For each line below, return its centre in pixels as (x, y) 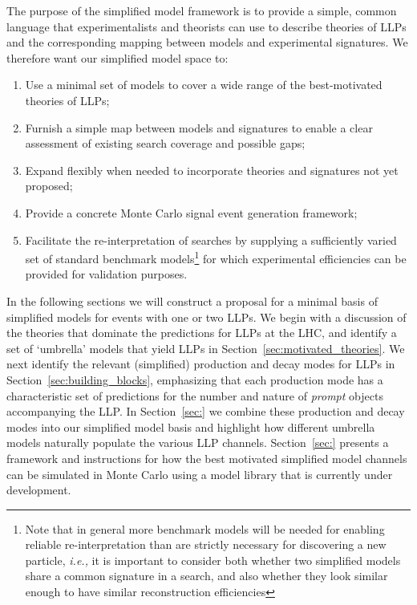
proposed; (49, 186)
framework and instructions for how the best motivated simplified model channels (207, 458)
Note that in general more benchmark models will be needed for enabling (205, 528)
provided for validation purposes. (106, 274)
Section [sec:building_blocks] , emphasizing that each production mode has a (195, 379)
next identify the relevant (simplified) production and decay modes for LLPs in (201, 364)
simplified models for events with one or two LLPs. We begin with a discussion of (206, 317)
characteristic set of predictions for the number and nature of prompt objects (195, 395)
